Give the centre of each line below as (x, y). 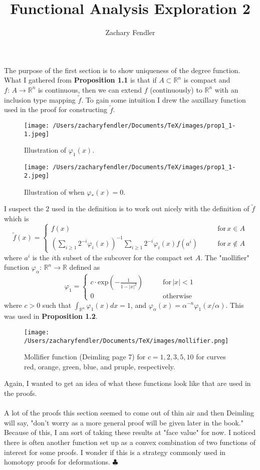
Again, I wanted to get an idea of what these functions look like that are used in (127, 383)
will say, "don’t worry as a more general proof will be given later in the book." (124, 422)
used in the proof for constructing (56, 109)
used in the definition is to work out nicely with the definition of (151, 208)
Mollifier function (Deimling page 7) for (85, 357)
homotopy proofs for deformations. (57, 462)
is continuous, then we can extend (90, 89)
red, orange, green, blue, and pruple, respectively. (100, 366)
